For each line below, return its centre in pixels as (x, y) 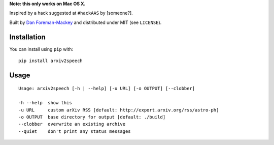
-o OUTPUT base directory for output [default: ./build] (92, 117)
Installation (27, 37)
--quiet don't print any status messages (75, 131)
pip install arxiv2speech (51, 61)
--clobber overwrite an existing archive (72, 124)
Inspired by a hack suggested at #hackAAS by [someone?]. (71, 13)
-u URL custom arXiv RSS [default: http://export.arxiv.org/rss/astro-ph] (119, 110)
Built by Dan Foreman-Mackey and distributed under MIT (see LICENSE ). (85, 22)
